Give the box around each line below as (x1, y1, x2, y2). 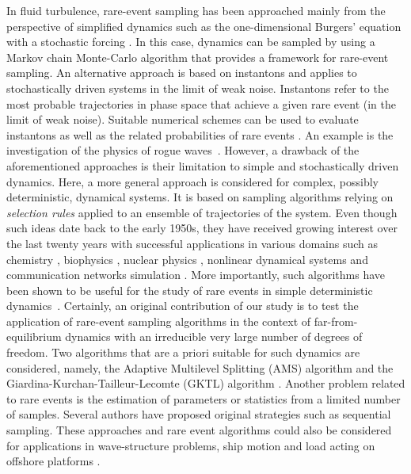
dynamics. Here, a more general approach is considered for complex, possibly (6, 173, 379, 189)
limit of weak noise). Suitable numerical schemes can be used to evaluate (6, 111, 359, 128)
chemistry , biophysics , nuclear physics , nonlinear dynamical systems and (6, 250, 368, 267)
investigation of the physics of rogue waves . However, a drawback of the (6, 142, 360, 159)
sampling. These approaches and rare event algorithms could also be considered (6, 422, 392, 438)
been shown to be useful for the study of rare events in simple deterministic (6, 281, 373, 298)
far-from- (314, 312, 358, 329)
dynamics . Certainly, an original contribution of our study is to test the (6, 297, 359, 314)
